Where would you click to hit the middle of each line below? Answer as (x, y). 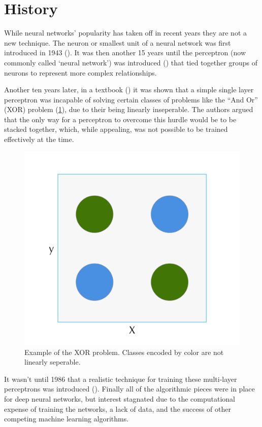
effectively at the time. (39, 139)
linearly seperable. (53, 362)
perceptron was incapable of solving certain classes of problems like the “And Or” (131, 99)
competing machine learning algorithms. (67, 419)
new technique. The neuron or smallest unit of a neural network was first (118, 42)
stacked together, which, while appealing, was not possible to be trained (116, 129)
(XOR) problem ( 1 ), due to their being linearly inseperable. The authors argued (129, 109)
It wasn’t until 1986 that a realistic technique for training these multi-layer (121, 379)
